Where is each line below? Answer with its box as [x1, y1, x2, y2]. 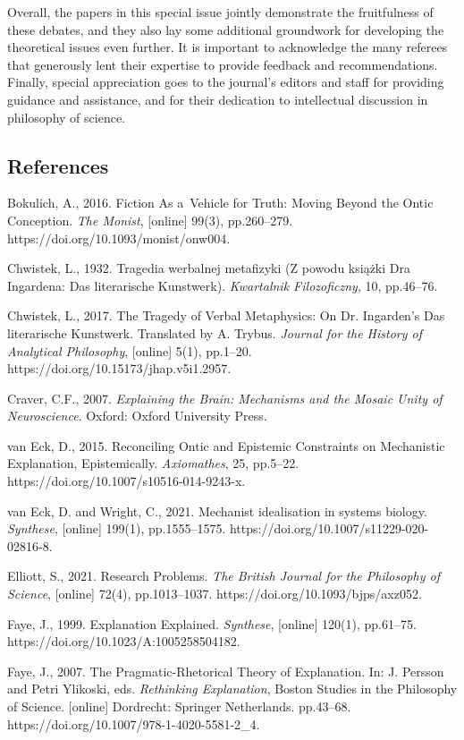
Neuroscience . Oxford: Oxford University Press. [7, 406, 267, 425]
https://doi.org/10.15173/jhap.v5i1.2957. [7, 359, 232, 378]
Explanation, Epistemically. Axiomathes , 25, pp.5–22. [7, 454, 299, 472]
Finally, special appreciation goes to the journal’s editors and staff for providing [7, 72, 444, 91]
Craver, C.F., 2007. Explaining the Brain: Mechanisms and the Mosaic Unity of [7, 388, 443, 407]
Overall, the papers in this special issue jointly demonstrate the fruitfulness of [7, 3, 434, 21]
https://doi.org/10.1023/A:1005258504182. [7, 632, 240, 651]
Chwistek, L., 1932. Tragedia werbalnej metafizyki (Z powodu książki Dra [7, 259, 410, 277]
